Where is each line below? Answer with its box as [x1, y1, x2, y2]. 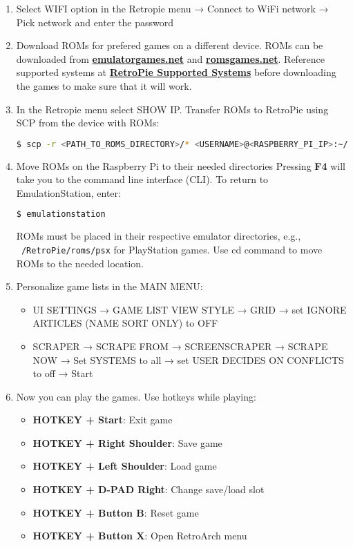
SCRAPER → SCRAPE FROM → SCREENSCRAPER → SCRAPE [32, 338, 328, 353]
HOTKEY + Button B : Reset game [32, 505, 199, 519]
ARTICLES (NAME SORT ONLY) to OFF [32, 316, 218, 330]
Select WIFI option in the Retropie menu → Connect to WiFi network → [16, 1, 329, 15]
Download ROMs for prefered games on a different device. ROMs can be [16, 38, 323, 52]
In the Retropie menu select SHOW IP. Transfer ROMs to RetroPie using [16, 102, 329, 116]
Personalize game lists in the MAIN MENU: [16, 279, 203, 294]
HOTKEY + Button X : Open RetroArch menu [32, 528, 247, 543]
